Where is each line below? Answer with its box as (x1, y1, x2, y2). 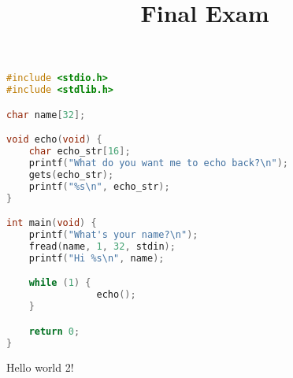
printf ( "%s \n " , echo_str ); (28, 180, 170, 192)
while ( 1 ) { (28, 277, 91, 289)
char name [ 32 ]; (6, 109, 86, 120)
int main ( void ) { (6, 217, 97, 229)
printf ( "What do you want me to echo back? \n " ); (28, 157, 288, 169)
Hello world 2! (6, 359, 74, 376)
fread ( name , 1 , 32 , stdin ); (28, 240, 176, 252)
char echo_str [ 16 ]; (28, 146, 131, 157)
